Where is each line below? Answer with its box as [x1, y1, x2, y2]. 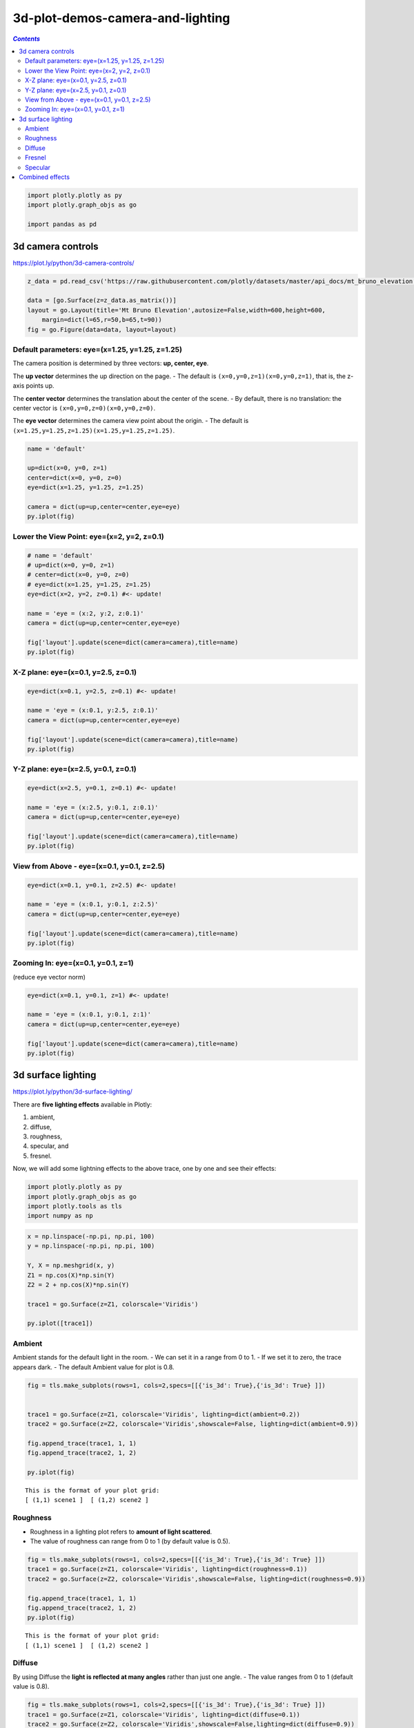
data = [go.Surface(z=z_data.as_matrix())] [27, 297, 177, 304]
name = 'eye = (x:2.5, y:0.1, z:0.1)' [27, 803, 159, 811]
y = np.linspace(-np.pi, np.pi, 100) [27, 1242, 155, 1250]
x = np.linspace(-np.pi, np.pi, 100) [27, 1232, 155, 1240]
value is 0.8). [12, 1682, 50, 1691]
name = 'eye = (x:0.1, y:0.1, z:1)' [27, 1011, 152, 1019]
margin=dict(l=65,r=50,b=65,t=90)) [41, 316, 162, 324]
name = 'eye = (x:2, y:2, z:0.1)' [27, 609, 144, 617]
